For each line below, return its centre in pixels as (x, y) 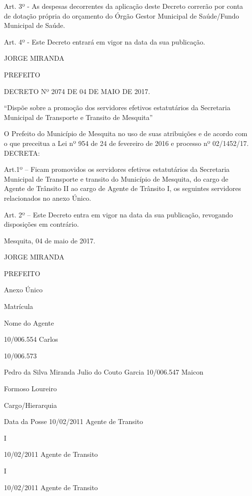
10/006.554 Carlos (31, 339)
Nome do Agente (29, 322)
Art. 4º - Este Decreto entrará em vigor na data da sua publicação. (105, 41)
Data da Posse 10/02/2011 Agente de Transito (74, 421)
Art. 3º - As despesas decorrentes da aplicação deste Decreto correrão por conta (124, 6)
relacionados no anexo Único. (48, 198)
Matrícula (19, 306)
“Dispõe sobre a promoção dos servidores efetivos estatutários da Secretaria (117, 107)
